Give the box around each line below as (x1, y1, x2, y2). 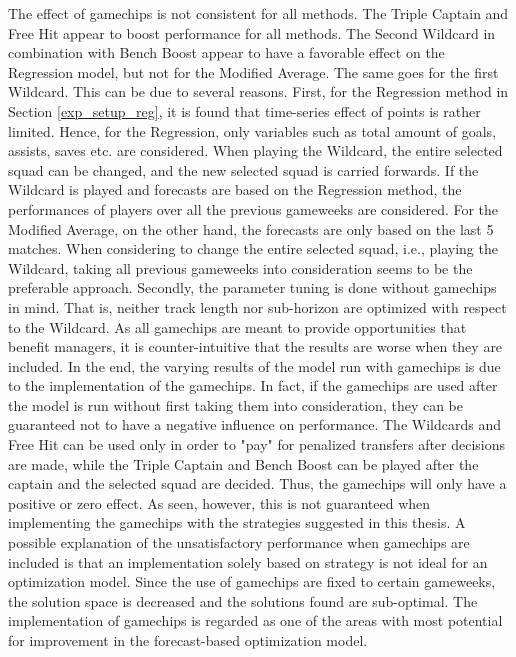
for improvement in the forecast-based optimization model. (8, 630, 368, 650)
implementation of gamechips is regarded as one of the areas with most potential (8, 610, 503, 631)
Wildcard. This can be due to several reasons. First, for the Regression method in (8, 81, 509, 102)
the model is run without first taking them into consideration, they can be (8, 394, 463, 415)
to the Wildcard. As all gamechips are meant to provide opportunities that (8, 316, 467, 337)
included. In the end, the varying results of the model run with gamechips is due (8, 355, 501, 376)
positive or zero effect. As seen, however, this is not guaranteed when (8, 492, 431, 513)
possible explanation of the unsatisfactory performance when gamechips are (8, 532, 470, 553)
